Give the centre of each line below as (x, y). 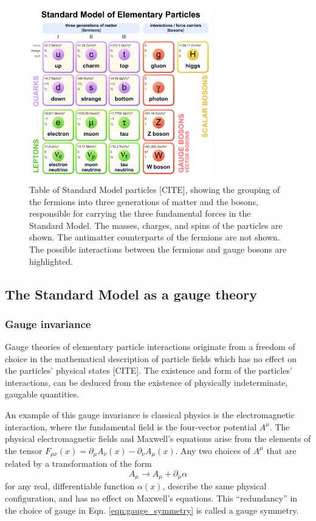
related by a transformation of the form (78, 463)
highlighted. (51, 261)
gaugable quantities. (42, 394)
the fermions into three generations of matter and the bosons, (144, 201)
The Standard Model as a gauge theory (131, 294)
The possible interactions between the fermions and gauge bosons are (158, 249)
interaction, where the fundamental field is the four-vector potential (131, 426)
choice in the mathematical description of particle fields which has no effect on (151, 358)
